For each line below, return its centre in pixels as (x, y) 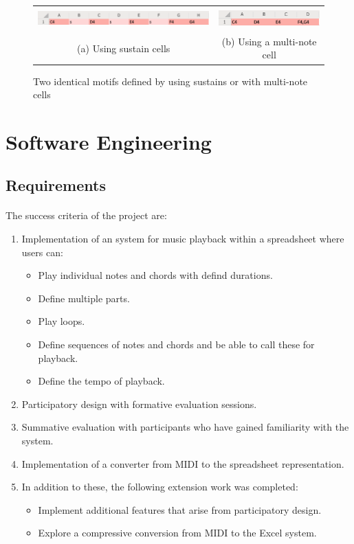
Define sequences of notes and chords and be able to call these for (176, 344)
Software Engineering (109, 141)
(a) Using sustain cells (124, 48)
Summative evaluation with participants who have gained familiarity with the (185, 427)
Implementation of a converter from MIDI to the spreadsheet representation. (183, 463)
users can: (42, 252)
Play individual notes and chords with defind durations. (155, 275)
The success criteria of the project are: (86, 215)
